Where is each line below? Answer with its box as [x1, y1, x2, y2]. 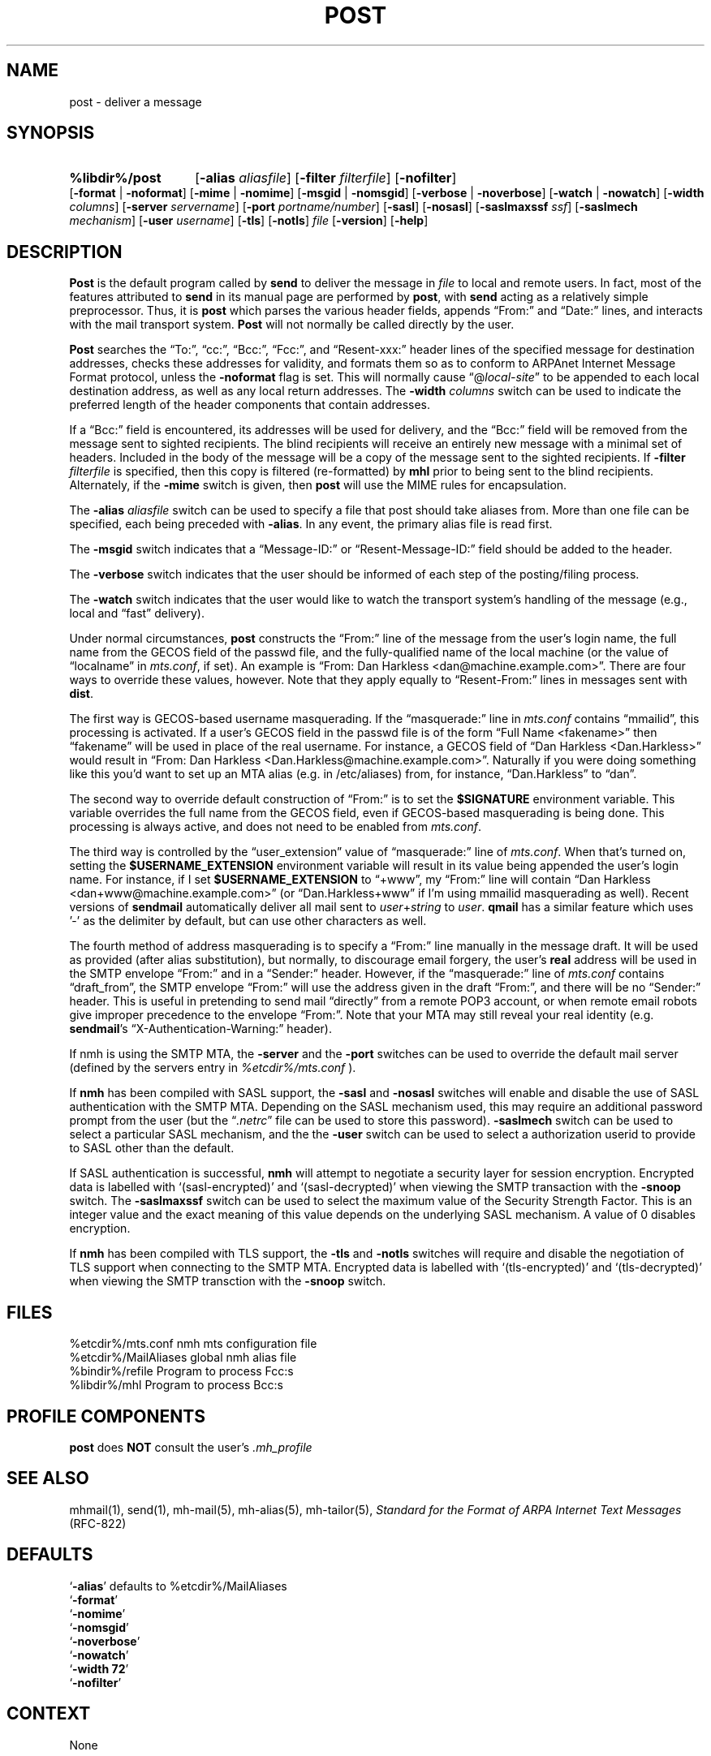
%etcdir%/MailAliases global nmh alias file [69, 1350, 297, 1365]
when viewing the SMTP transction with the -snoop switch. [69, 1274, 386, 1289]
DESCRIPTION [6, 241, 123, 262]
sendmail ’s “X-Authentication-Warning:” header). [69, 1022, 332, 1036]
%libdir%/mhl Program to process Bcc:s [69, 1378, 283, 1392]
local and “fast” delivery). [69, 606, 205, 621]
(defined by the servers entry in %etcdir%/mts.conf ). [69, 1061, 356, 1075]
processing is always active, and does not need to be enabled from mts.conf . [69, 820, 482, 834]
